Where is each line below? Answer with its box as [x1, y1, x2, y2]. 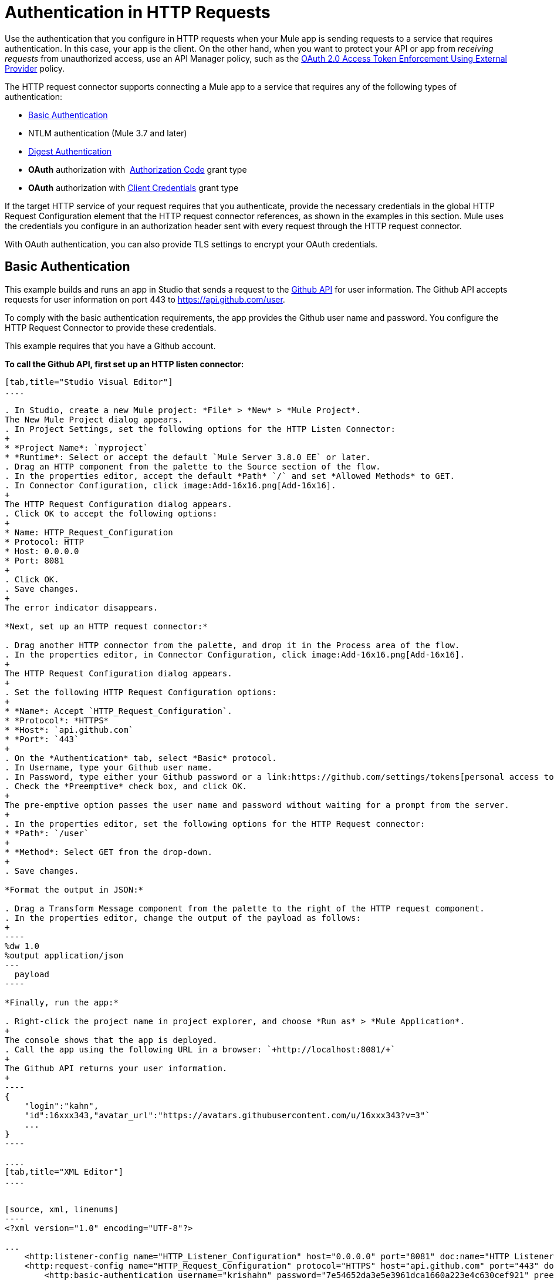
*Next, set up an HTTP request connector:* [5, 621, 208, 631]
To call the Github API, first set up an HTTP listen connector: [5, 358, 244, 369]
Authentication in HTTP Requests [5, 2, 271, 22]
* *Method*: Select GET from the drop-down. [5, 847, 213, 857]
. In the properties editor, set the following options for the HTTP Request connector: [5, 819, 425, 829]
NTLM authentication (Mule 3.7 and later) [28, 128, 187, 138]
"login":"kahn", [24, 1101, 99, 1111]
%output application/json [5, 950, 124, 960]
